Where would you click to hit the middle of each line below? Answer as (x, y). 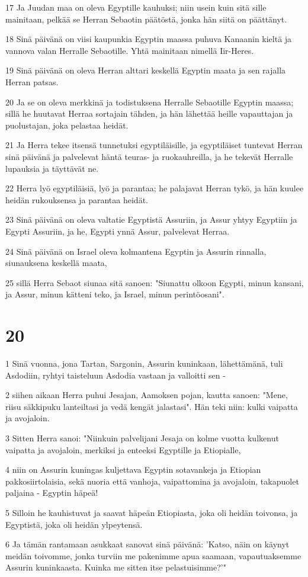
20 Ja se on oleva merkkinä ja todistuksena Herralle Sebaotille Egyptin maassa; (150, 102)
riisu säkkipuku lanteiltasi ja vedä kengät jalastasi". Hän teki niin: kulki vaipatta (152, 406)
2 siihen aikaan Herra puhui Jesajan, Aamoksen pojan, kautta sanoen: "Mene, (147, 395)
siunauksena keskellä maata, (56, 263)
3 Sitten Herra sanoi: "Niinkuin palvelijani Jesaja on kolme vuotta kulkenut (142, 437)
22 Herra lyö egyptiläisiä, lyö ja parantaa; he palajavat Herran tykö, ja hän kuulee (155, 188)
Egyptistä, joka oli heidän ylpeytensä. (74, 524)
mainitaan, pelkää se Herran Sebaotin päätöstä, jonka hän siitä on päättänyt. (146, 19)
